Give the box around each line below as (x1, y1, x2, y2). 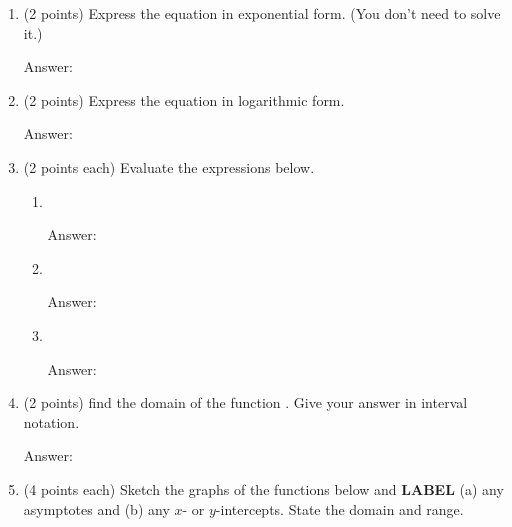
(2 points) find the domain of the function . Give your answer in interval (23, 392, 468, 413)
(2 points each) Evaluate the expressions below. (23, 156, 315, 177)
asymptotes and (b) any (23, 498, 170, 519)
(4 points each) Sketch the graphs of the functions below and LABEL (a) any (23, 478, 504, 499)
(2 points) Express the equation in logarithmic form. (23, 89, 345, 110)
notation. (23, 411, 80, 432)
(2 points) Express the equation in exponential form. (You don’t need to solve (23, 3, 501, 23)
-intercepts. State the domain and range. (215, 498, 464, 519)
